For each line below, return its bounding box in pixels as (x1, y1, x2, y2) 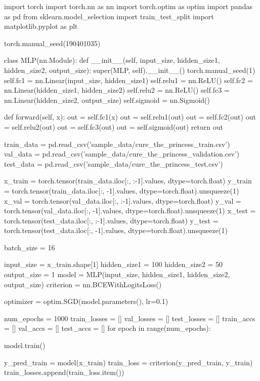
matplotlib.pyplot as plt (4, 21, 78, 31)
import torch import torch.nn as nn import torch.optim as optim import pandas (4, 1, 252, 11)
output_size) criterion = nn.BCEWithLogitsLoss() (4, 279, 162, 289)
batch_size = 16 (4, 242, 55, 252)
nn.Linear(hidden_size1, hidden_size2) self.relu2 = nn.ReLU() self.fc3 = (4, 85, 230, 95)
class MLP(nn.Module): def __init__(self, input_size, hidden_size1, (4, 55, 220, 65)
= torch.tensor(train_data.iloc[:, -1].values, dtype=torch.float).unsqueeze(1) (4, 185, 239, 196)
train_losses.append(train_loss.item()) (4, 367, 124, 377)
